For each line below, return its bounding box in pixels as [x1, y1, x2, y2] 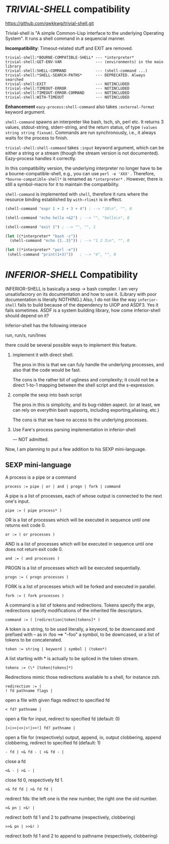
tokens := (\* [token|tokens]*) [5, 665, 73, 670]
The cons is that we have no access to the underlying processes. [12, 417, 148, 423]
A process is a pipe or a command [5, 474, 77, 480]
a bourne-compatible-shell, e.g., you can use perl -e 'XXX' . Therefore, [5, 170, 155, 176]
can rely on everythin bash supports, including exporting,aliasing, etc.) [12, 407, 160, 413]
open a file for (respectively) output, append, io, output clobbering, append [5, 734, 161, 740]
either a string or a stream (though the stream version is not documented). [5, 150, 160, 156]
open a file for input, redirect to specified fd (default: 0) [5, 716, 120, 722]
